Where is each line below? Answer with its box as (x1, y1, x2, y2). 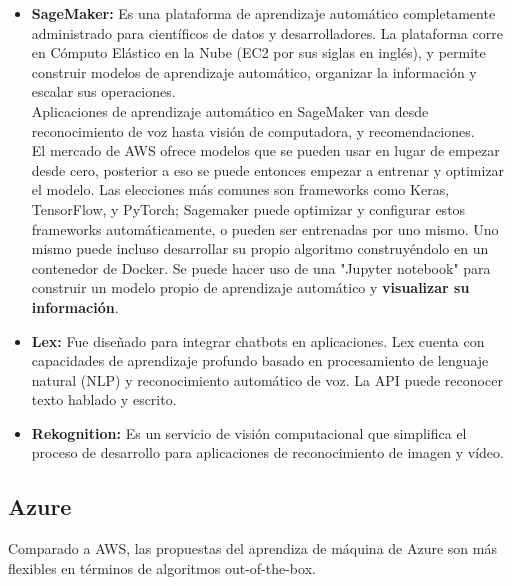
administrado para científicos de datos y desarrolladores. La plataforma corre (31, 22, 503, 43)
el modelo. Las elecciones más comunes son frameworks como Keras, (31, 179, 450, 200)
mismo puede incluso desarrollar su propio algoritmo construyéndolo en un (31, 238, 489, 259)
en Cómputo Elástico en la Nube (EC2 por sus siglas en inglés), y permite (31, 42, 486, 63)
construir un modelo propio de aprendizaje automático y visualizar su (31, 277, 470, 298)
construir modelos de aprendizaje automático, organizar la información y (31, 61, 477, 82)
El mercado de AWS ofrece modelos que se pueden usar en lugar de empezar (31, 140, 500, 161)
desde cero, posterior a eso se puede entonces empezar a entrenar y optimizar (31, 159, 505, 180)
